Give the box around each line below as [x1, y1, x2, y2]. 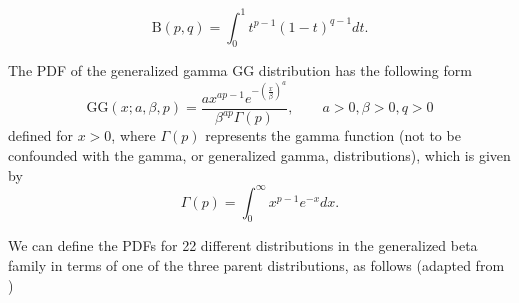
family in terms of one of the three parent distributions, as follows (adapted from [8, 255, 505, 276]
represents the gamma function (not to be [205, 125, 461, 146]
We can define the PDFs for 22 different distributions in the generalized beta [8, 235, 478, 256]
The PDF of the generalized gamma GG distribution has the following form [8, 60, 472, 81]
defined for [8, 125, 74, 146]
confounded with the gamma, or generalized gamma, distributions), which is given [8, 144, 511, 165]
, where [111, 125, 156, 146]
